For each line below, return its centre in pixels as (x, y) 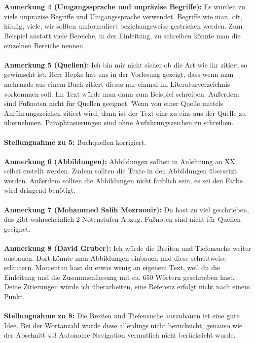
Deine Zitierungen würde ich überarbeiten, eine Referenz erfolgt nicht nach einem (127, 287)
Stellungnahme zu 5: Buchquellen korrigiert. (75, 142)
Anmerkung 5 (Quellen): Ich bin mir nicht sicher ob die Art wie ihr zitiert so (126, 64)
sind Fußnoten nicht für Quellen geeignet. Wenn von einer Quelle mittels (114, 103)
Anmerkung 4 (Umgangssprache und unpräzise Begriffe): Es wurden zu (125, 7)
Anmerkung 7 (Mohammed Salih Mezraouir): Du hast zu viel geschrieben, (127, 209)
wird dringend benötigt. (40, 190)
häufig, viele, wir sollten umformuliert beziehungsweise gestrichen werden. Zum (123, 26)
